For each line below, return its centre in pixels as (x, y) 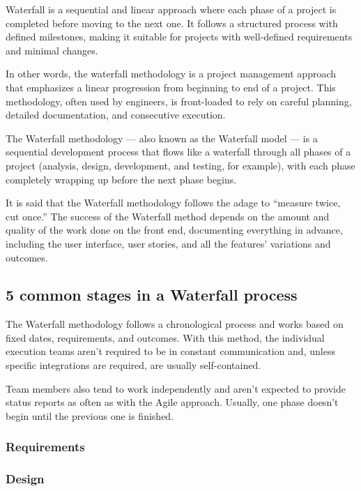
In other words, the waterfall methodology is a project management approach (171, 74)
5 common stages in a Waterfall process (152, 295)
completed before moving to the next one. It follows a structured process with (172, 23)
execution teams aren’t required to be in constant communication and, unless (170, 351)
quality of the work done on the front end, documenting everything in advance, (174, 230)
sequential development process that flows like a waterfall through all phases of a (178, 152)
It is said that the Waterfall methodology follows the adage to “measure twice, (173, 203)
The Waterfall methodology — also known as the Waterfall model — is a (162, 138)
